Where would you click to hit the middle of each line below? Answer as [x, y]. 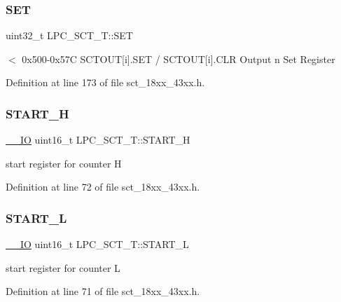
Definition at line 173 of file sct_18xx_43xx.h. [105, 82]
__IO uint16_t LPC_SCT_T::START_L [97, 244]
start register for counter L [63, 267]
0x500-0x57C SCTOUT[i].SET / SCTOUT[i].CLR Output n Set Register [179, 59]
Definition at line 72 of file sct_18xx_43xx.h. [103, 187]
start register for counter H [64, 163]
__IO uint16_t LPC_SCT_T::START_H [98, 140]
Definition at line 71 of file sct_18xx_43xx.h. [103, 291]
